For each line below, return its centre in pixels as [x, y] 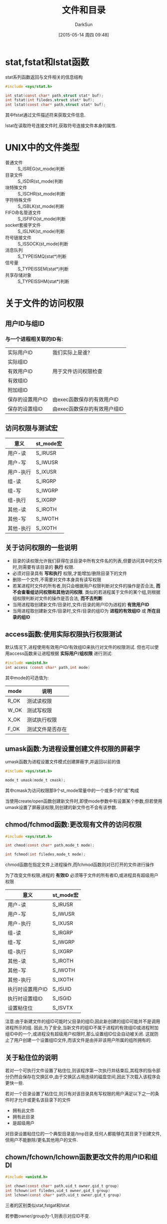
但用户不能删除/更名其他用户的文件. [42, 1140]
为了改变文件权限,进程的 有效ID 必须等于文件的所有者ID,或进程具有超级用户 [82, 875]
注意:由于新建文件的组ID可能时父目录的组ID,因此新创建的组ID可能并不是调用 [83, 1021]
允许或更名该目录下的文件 [44, 1100]
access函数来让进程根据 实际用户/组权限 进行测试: [61, 653]
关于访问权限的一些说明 [41, 548]
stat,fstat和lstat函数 [47, 62]
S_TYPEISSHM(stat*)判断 [44, 281]
